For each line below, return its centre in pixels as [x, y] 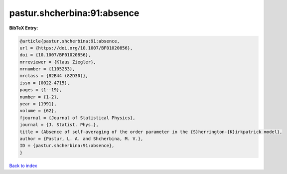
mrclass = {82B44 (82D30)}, [54, 76]
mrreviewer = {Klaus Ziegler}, [58, 62]
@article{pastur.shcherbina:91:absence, [70, 41]
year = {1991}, [38, 104]
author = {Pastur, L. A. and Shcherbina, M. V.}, [81, 139]
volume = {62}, [38, 111]
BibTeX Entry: [24, 28]
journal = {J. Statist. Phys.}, [59, 125]
